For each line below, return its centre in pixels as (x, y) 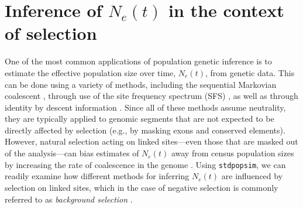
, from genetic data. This (250, 72)
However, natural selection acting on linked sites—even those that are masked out (151, 141)
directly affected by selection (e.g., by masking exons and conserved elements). (145, 130)
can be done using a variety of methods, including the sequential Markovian (141, 84)
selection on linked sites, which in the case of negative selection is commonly (142, 187)
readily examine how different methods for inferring (97, 176)
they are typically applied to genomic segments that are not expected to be (140, 119)
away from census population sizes (233, 153)
